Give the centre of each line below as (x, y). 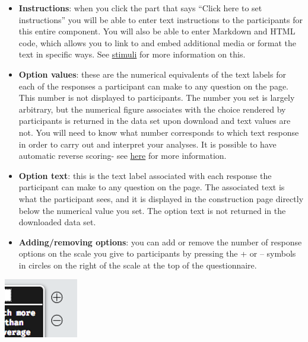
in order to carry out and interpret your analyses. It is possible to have (147, 144)
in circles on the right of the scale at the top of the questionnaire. (138, 265)
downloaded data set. (57, 222)
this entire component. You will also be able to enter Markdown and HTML (157, 31)
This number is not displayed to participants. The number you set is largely (157, 98)
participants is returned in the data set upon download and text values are (155, 121)
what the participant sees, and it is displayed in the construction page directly (161, 198)
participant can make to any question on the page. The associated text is (152, 187)
